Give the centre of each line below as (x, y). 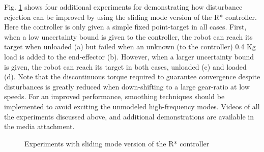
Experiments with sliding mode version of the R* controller (117, 143)
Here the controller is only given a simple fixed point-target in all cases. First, (125, 27)
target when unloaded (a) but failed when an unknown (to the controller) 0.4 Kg (130, 47)
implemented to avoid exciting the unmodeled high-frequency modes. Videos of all (132, 106)
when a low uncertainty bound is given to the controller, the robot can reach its (128, 36)
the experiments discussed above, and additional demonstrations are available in (129, 116)
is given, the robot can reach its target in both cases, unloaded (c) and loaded (125, 66)
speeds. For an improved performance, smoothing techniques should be (114, 96)
